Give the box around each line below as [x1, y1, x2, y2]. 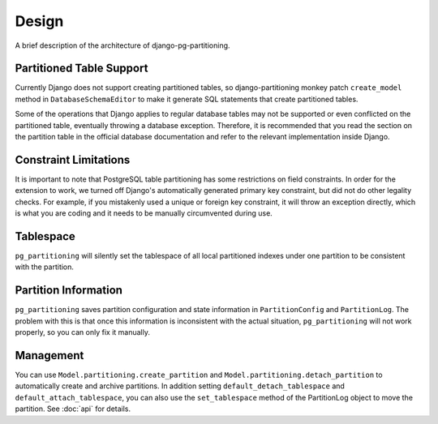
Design [15, 12, 64, 30]
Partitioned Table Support [15, 62, 148, 75]
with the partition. [15, 262, 75, 272]
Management [15, 349, 84, 362]
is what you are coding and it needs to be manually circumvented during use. [15, 208, 273, 218]
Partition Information [15, 284, 123, 298]
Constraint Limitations [15, 152, 131, 166]
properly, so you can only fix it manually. [15, 328, 150, 337]
